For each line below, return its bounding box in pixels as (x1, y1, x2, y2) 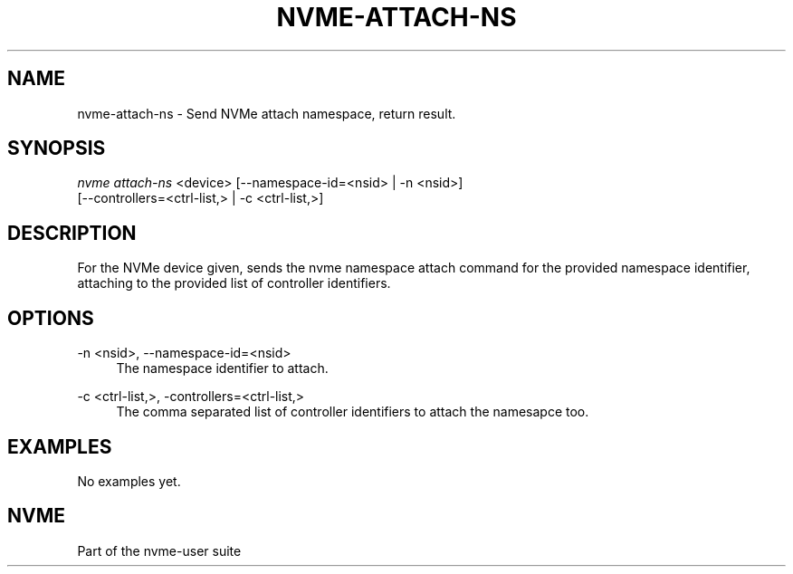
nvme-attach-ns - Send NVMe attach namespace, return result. (77, 105, 456, 121)
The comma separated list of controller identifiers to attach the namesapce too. (116, 404, 589, 420)
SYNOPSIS (7, 137, 106, 160)
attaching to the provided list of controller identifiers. (77, 275, 391, 292)
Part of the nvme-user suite (77, 542, 242, 559)
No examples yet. (77, 473, 181, 489)
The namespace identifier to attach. (116, 360, 329, 377)
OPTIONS (7, 306, 94, 330)
